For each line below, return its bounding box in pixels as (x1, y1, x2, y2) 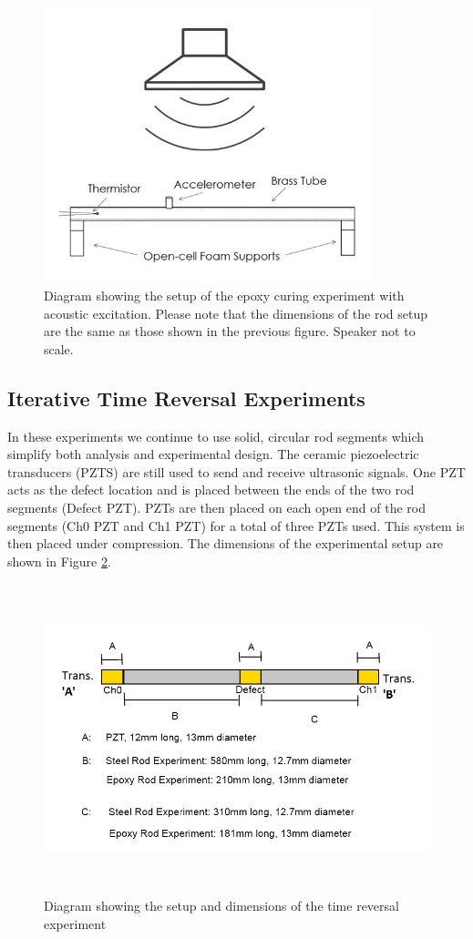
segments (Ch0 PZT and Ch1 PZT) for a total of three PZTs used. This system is (7, 515, 465, 535)
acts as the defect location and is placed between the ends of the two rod (7, 480, 415, 499)
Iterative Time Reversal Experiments (7, 383, 365, 412)
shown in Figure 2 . (7, 551, 111, 570)
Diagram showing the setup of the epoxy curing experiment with (44, 285, 405, 304)
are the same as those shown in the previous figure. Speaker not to (44, 322, 416, 341)
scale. (44, 339, 74, 358)
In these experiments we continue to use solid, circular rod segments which (7, 426, 425, 445)
